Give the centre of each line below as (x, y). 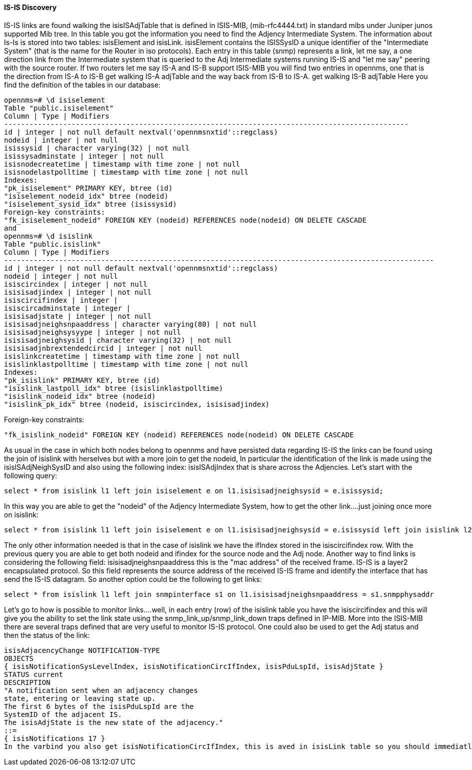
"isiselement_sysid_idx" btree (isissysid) (90, 204)
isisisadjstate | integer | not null (78, 316)
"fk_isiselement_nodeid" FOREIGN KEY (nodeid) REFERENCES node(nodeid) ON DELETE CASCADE (185, 220)
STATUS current (34, 674)
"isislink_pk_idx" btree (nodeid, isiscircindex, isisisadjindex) (137, 404)
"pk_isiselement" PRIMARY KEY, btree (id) (88, 188)
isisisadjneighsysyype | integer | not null (93, 332)
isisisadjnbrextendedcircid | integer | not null (103, 348)
